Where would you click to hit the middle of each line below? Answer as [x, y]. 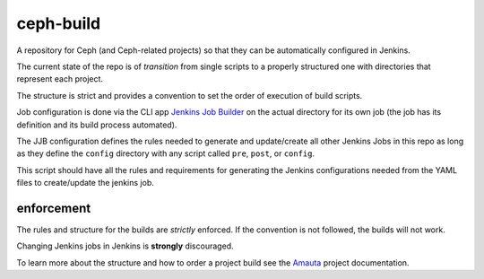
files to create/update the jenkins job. [85, 183]
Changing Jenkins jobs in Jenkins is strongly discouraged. [125, 246]
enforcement [54, 208]
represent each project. [60, 79]
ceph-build [59, 23]
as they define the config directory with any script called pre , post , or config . [166, 153]
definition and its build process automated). [97, 125]
